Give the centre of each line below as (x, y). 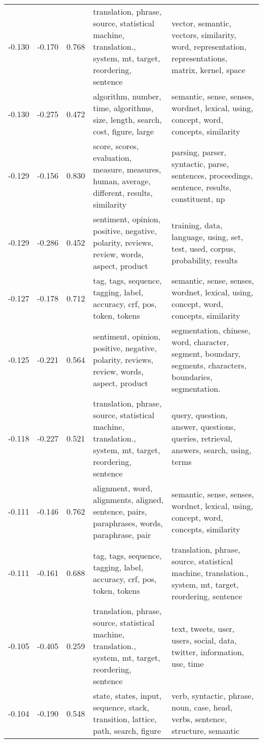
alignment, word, (123, 488)
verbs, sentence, (199, 719)
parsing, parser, (199, 152)
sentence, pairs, (120, 511)
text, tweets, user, (203, 628)
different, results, (123, 193)
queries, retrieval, (202, 438)
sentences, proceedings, (212, 175)
